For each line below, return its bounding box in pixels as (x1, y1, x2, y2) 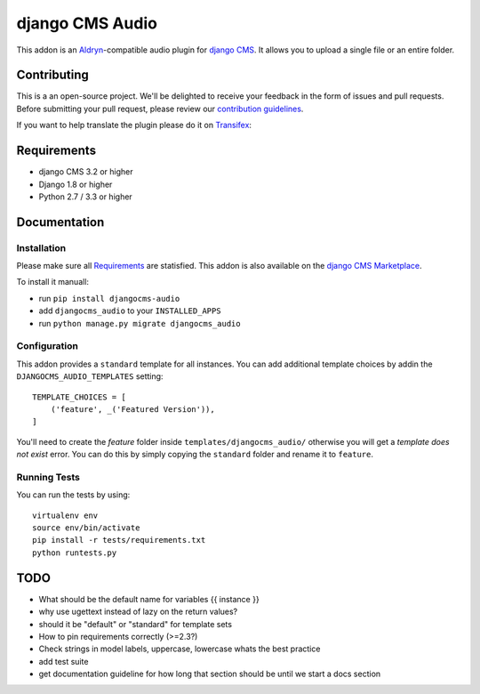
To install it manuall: (16, 277, 89, 287)
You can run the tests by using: (16, 489, 131, 500)
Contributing (16, 68, 89, 83)
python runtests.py (32, 547, 117, 558)
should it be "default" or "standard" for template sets (38, 618, 233, 629)
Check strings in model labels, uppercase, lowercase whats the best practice (38, 643, 321, 654)
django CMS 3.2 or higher (38, 166, 133, 177)
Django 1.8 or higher (38, 179, 113, 190)
